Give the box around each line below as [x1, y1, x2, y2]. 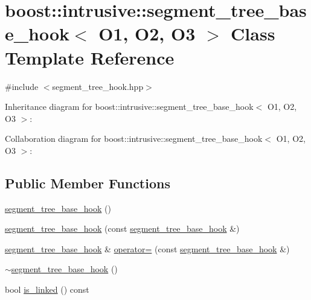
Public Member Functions [5, 173, 170, 192]
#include [5, 80, 39, 92]
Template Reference [5, 45, 175, 69]
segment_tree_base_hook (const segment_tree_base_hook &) [5, 222, 240, 235]
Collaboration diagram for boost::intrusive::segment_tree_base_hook [5, 132, 263, 145]
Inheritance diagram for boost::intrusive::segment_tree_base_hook [5, 100, 254, 113]
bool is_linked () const [5, 283, 89, 296]
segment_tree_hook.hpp [52, 80, 144, 92]
